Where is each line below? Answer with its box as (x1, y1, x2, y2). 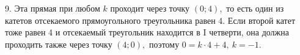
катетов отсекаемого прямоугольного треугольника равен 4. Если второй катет (5, 13, 295, 26)
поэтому (148, 37, 180, 50)
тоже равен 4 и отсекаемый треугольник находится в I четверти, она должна (5, 26, 289, 38)
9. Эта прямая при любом (5, 2, 100, 14)
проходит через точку (110, 2, 190, 14)
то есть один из (226, 2, 284, 14)
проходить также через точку (5, 37, 112, 50)
